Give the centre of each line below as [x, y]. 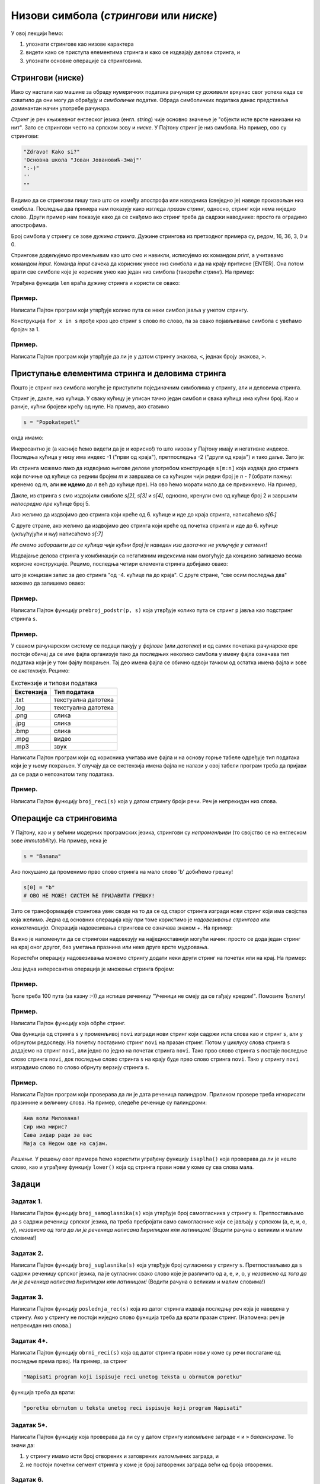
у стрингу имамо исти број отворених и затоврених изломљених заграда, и [122, 1456]
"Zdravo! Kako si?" [52, 152]
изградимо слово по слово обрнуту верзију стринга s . [80, 1067]
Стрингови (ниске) [47, 77]
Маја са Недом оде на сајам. [66, 1143]
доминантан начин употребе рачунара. [61, 108]
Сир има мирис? [45, 1127]
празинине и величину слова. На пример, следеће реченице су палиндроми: [109, 1103]
